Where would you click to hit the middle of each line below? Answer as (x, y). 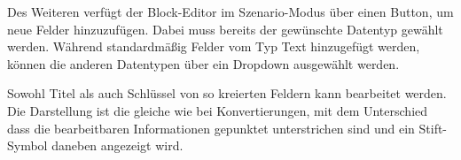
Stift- (433, 128)
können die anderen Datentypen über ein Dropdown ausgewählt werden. (203, 63)
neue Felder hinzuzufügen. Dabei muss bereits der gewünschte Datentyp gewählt (225, 29)
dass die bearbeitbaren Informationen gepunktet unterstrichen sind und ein (211, 128)
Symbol (27, 145)
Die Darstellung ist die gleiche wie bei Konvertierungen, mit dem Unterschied (218, 110)
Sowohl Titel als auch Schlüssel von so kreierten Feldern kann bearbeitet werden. (227, 93)
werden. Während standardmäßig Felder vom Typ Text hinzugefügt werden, (214, 46)
